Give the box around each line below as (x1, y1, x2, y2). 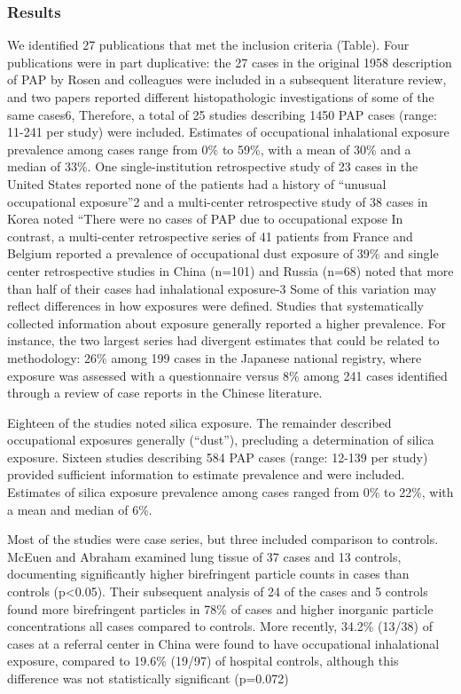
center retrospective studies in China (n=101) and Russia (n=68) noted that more (7, 261, 454, 280)
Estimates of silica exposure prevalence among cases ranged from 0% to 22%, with (7, 483, 454, 501)
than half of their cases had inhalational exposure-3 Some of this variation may (7, 279, 437, 297)
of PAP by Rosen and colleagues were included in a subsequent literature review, (7, 70, 447, 89)
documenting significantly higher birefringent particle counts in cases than (7, 564, 410, 583)
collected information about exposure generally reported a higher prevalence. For (7, 313, 446, 332)
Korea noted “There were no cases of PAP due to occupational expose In (7, 209, 403, 228)
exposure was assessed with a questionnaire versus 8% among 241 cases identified (7, 366, 448, 384)
